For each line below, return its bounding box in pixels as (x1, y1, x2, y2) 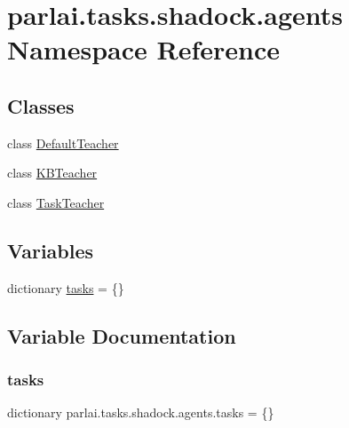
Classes (7, 91, 75, 119)
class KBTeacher (7, 163, 98, 182)
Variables (7, 236, 94, 264)
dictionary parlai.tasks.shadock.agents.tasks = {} (7, 403, 274, 422)
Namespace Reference (7, 31, 280, 67)
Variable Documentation (7, 321, 236, 349)
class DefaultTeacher (7, 133, 119, 152)
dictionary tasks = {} (7, 278, 124, 297)
